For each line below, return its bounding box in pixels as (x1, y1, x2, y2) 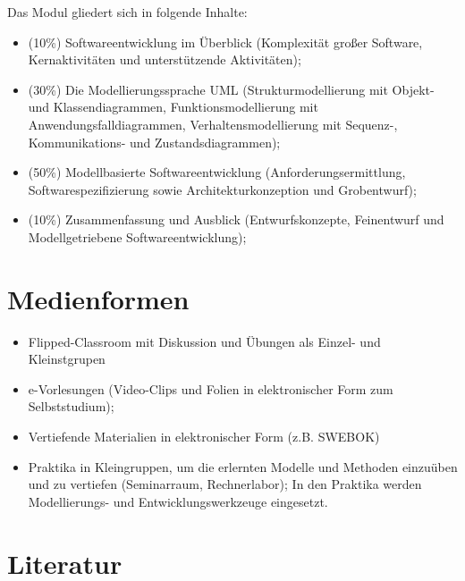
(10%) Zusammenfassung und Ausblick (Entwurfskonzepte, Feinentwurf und (28, 210, 444, 229)
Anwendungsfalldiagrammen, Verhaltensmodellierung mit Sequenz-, (28, 114, 398, 133)
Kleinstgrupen (28, 349, 106, 368)
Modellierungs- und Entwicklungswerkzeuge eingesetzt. (28, 492, 328, 510)
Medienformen (7, 280, 190, 316)
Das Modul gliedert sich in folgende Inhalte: (7, 3, 248, 21)
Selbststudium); (28, 397, 114, 416)
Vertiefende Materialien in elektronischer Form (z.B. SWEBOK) (28, 427, 380, 446)
